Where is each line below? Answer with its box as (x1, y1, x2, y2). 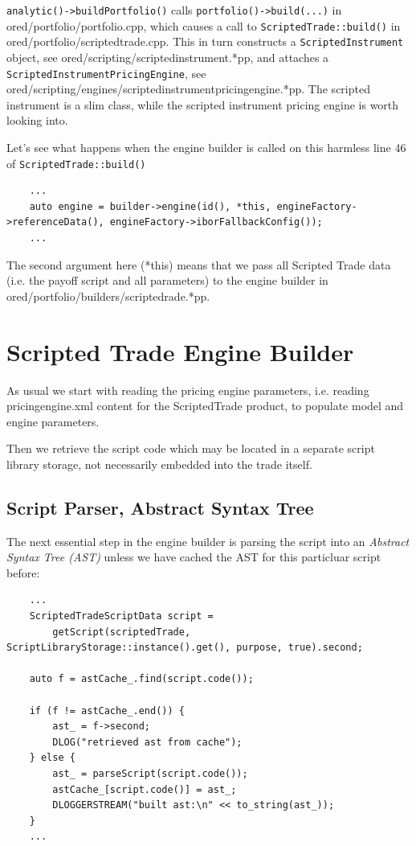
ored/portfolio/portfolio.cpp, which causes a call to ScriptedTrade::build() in (6, 17, 401, 34)
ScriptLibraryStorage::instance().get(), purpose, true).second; (6, 642, 363, 654)
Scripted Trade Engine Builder (6, 335, 354, 368)
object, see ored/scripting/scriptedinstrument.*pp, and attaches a (6, 48, 329, 65)
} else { (29, 752, 75, 764)
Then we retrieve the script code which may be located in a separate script (6, 440, 375, 457)
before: (6, 564, 40, 581)
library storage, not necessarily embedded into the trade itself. (6, 455, 312, 472)
